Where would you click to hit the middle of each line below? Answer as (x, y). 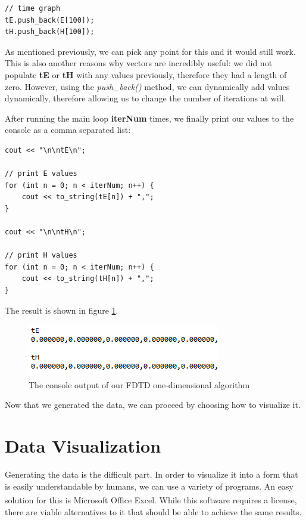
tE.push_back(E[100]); (50, 20)
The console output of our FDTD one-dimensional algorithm (139, 384)
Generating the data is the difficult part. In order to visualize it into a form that (152, 474)
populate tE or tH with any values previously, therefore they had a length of (146, 74)
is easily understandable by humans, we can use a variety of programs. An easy (149, 486)
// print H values (41, 256)
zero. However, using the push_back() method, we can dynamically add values (147, 86)
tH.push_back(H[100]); (50, 32)
